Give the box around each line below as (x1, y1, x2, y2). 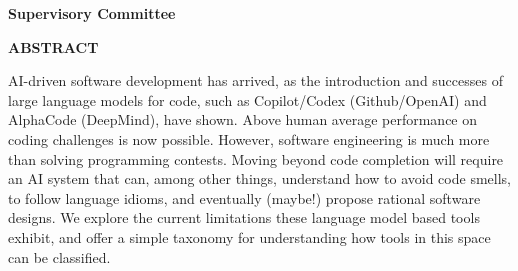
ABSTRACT (8, 36, 99, 57)
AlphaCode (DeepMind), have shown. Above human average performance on (8, 109, 478, 130)
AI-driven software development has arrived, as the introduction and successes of (8, 70, 503, 91)
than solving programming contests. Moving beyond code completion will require (8, 148, 504, 169)
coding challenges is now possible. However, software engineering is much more (8, 128, 490, 149)
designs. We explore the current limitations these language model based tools (8, 207, 480, 228)
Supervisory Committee (8, 3, 176, 23)
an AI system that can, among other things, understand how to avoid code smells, (8, 168, 511, 189)
